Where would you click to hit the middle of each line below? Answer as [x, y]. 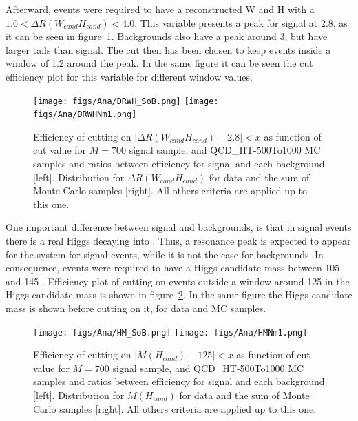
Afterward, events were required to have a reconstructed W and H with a [160, 9]
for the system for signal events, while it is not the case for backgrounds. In [165, 254]
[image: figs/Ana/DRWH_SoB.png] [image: [126, 101]
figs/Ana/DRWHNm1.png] [85, 115]
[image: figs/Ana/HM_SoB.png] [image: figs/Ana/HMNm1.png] [170, 332]
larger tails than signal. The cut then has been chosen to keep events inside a [168, 49]
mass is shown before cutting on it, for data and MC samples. [136, 308]
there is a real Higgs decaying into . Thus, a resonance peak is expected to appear [178, 241]
